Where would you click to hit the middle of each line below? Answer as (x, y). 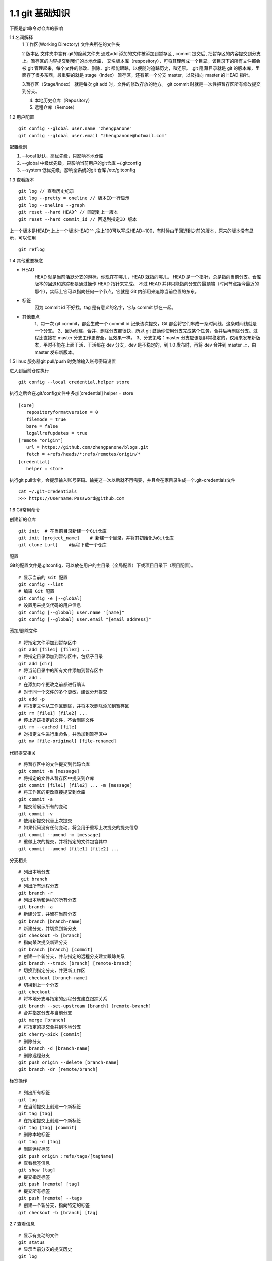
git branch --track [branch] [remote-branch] (76, 964)
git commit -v (36, 814)
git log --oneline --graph (52, 205)
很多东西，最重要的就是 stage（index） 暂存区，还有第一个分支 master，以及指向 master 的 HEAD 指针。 (144, 75)
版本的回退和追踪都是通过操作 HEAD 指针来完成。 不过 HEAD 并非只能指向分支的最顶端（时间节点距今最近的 (147, 284)
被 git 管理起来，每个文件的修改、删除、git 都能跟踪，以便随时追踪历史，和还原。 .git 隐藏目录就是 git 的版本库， (139, 68)
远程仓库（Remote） (56, 107)
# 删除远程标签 (34, 1149)
